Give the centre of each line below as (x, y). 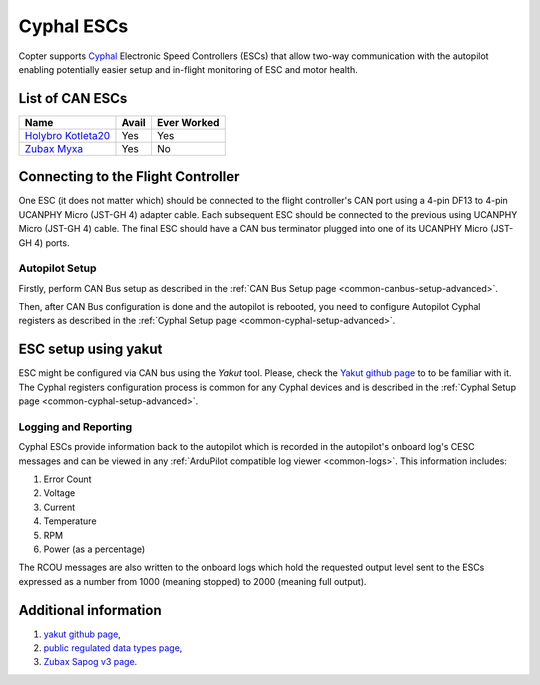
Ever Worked (188, 122)
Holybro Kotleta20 (67, 135)
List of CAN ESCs (73, 98)
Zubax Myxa (54, 148)
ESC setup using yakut (90, 349)
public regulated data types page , (113, 648)
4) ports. (51, 242)
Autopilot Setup (57, 268)
